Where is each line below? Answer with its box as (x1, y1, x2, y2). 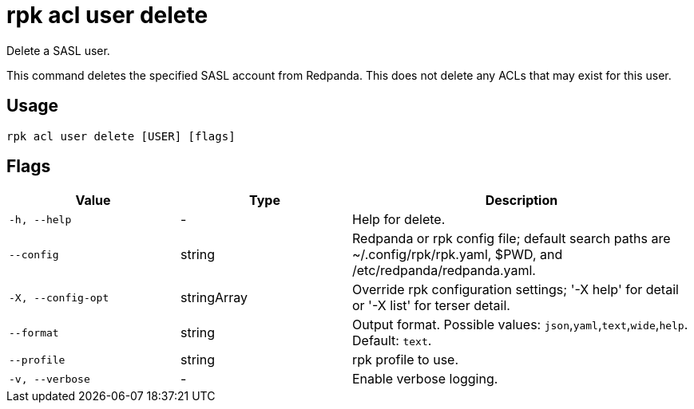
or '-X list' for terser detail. (352, 297, 510, 314)
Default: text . (352, 332, 432, 349)
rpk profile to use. (352, 352, 459, 368)
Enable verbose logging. (352, 371, 498, 387)
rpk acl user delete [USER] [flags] (6, 129, 236, 143)
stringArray (180, 289, 248, 306)
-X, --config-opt (9, 291, 109, 304)
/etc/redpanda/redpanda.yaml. (352, 262, 536, 279)
